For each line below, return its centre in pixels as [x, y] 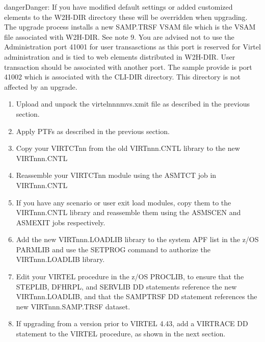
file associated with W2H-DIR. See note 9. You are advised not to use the [119, 36]
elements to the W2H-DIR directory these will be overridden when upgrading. [126, 17]
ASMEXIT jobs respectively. [61, 222]
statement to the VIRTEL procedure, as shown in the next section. [121, 334]
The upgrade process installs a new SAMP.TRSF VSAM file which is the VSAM [130, 27]
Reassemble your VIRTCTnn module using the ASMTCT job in [116, 175]
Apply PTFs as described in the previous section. [93, 131]
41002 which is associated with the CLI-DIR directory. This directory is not [122, 77]
